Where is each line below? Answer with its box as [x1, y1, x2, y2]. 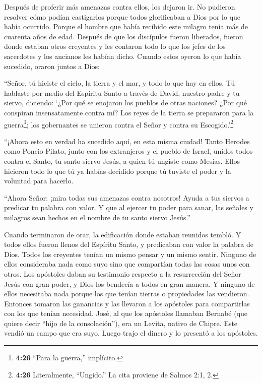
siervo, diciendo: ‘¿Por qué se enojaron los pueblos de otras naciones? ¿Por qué [4, 97, 247, 108]
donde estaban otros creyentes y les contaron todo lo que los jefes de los [4, 41, 226, 51]
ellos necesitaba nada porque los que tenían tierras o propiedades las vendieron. [4, 288, 249, 299]
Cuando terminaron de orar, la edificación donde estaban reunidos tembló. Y [4, 229, 241, 239]
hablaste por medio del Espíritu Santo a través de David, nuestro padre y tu [4, 87, 240, 98]
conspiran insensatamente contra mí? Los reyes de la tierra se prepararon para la [4, 107, 254, 117]
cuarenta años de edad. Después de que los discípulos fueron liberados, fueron [4, 31, 243, 41]
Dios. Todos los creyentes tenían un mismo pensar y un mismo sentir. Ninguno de [4, 248, 256, 259]
